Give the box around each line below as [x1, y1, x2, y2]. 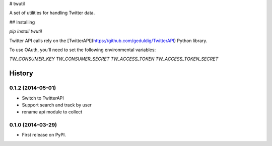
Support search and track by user [22, 102, 92, 108]
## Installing [9, 19, 35, 25]
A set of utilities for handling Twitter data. [9, 10, 95, 16]
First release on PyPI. [22, 132, 66, 138]
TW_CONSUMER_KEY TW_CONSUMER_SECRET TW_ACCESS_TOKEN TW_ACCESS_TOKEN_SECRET [9, 56, 219, 62]
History [9, 69, 34, 78]
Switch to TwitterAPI [22, 95, 64, 101]
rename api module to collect [22, 109, 83, 115]
